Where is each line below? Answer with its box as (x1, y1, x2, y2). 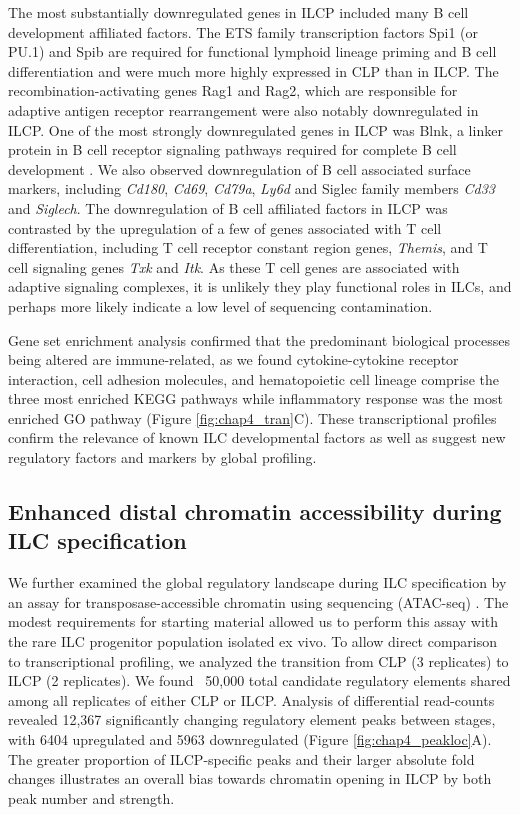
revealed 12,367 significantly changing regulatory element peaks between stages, (8, 709, 496, 730)
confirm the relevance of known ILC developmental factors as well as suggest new (8, 427, 506, 448)
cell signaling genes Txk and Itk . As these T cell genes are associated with (8, 256, 460, 277)
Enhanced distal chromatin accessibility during (8, 496, 502, 527)
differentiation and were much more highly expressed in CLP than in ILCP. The (8, 60, 499, 81)
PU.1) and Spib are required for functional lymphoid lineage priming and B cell (8, 41, 497, 62)
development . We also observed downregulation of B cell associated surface (8, 158, 471, 179)
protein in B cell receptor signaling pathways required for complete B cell (8, 139, 457, 160)
